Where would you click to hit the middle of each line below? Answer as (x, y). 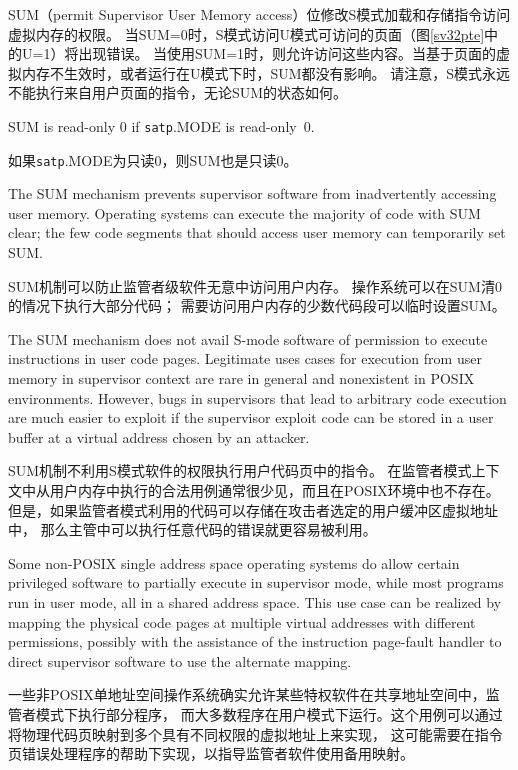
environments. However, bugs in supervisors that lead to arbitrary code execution (257, 397)
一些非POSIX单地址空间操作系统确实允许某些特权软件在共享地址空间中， (247, 694)
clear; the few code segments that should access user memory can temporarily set (257, 232)
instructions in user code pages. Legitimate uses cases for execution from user (245, 358)
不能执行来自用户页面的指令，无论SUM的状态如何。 (178, 92)
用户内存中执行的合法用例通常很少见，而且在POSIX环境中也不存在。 (274, 490)
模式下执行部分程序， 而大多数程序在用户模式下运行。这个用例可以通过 (269, 713)
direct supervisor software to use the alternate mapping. (180, 660)
